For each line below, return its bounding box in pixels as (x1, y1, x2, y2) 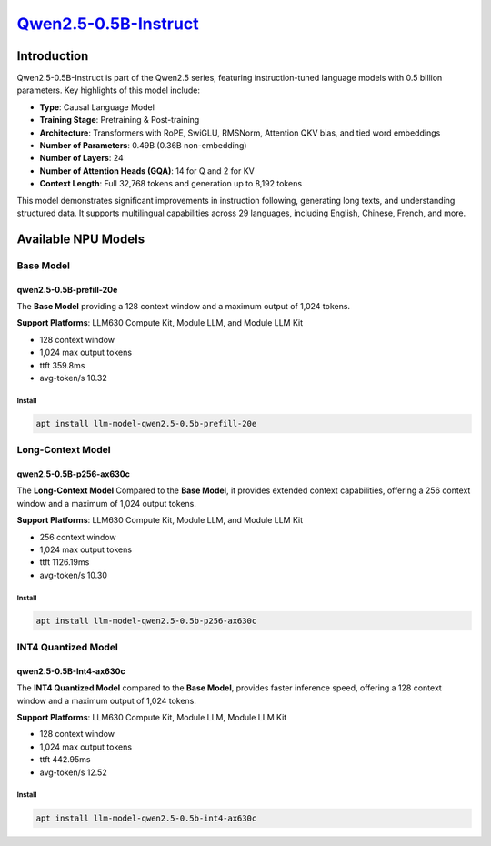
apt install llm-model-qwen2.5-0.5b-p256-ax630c (35, 615, 257, 626)
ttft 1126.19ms (39, 557, 90, 568)
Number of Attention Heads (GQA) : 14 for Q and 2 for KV (39, 165, 255, 176)
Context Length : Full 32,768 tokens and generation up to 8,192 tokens (39, 178, 303, 189)
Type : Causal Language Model (39, 101, 155, 113)
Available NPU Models (16, 231, 145, 247)
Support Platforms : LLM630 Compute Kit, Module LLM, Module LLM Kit (16, 712, 287, 723)
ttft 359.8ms (39, 359, 85, 370)
